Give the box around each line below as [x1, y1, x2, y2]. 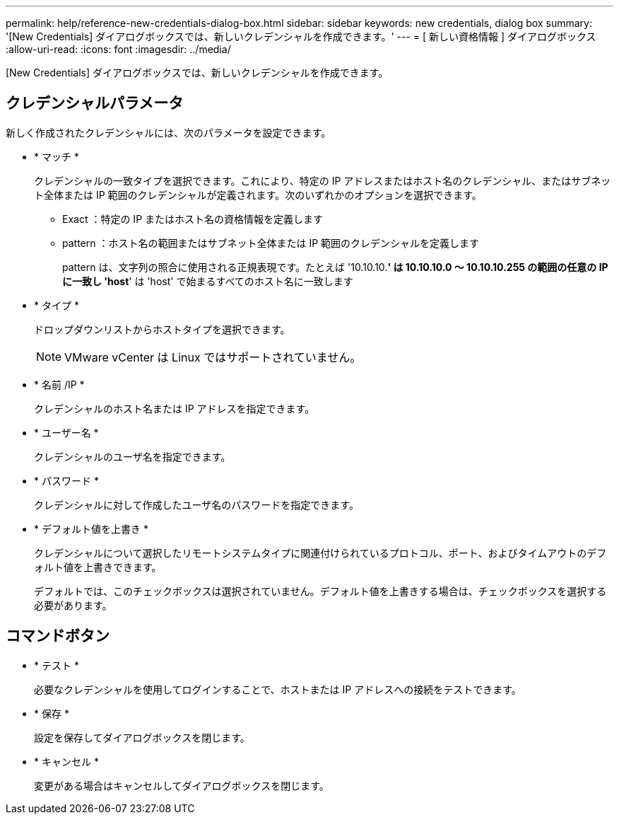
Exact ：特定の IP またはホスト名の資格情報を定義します [62, 212, 324, 225]
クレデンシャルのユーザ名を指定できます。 [34, 450, 231, 463]
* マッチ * [34, 150, 79, 163]
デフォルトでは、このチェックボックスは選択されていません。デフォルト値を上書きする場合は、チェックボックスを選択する [34, 584, 607, 597]
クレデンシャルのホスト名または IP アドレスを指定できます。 [34, 402, 315, 415]
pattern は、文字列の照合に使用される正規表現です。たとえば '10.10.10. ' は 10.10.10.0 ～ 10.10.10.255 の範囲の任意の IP [62, 260, 608, 273]
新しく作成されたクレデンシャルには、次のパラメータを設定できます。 [6, 126, 331, 139]
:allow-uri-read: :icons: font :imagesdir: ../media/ [6, 43, 231, 55]
